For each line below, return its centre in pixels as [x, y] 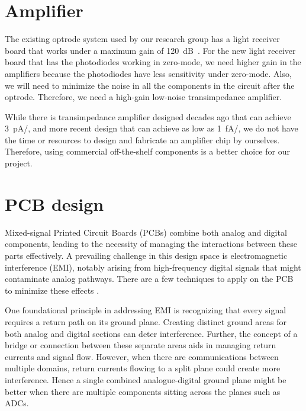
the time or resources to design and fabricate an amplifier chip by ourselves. [142, 139]
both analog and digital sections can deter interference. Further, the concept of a [151, 333]
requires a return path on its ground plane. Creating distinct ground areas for [146, 321]
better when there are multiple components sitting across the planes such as [143, 391]
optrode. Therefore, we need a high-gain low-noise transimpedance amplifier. [144, 97]
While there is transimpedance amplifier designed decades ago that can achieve [148, 116]
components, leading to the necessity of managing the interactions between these [151, 244]
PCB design [54, 203]
